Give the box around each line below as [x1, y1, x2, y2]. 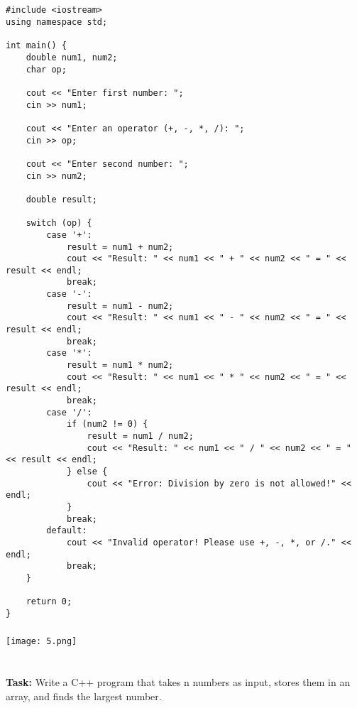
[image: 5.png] [6, 636, 77, 647]
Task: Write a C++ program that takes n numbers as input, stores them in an [6, 675, 351, 690]
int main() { [6, 40, 67, 51]
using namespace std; [6, 17, 108, 28]
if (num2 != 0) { [66, 419, 148, 430]
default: [46, 525, 87, 536]
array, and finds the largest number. [6, 688, 162, 703]
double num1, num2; [26, 53, 118, 63]
